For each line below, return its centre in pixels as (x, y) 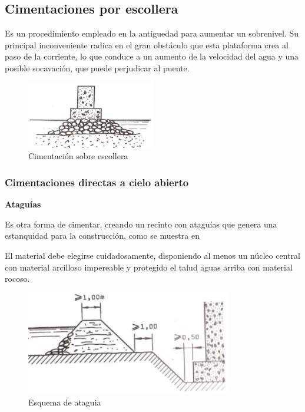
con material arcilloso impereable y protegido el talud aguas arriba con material (149, 267)
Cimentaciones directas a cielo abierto (97, 182)
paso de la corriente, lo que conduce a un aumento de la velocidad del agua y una (152, 56)
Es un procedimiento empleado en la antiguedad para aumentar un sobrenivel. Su (152, 33)
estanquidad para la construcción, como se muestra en (102, 235)
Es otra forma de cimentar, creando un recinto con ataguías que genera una (141, 224)
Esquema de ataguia (65, 402)
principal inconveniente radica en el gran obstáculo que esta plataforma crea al (147, 45)
